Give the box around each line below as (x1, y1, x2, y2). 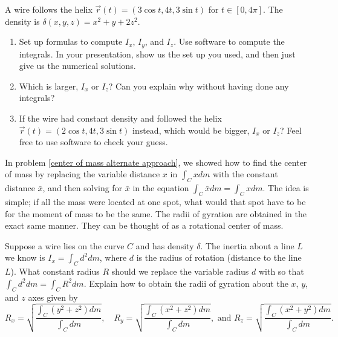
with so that (258, 265, 304, 278)
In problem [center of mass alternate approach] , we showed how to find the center (5, 155, 307, 168)
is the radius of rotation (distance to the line (136, 251, 302, 264)
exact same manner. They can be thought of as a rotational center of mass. (5, 219, 284, 232)
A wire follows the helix (5, 3, 93, 15)
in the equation (132, 182, 189, 194)
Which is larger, (19, 79, 79, 92)
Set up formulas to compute (19, 35, 123, 48)
